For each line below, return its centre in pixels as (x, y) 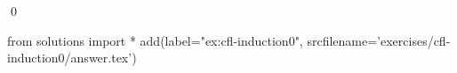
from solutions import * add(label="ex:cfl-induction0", (155, 40)
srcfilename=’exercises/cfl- (379, 40)
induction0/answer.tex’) (72, 58)
